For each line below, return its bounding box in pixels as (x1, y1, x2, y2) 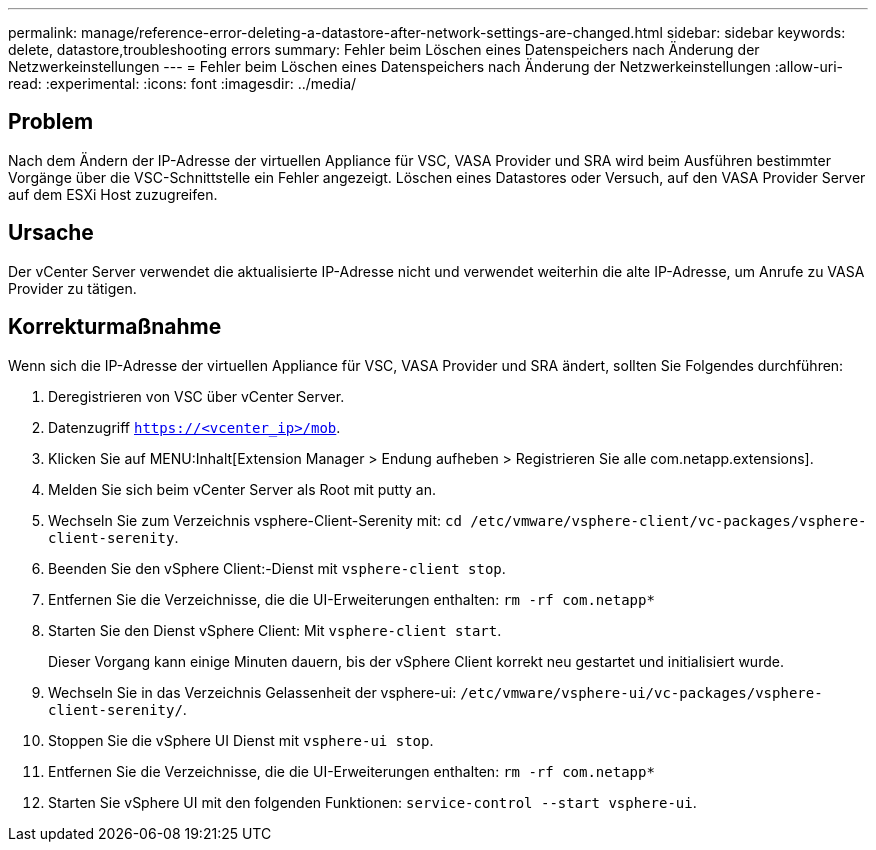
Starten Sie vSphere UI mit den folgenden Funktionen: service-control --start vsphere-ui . (48, 793, 697, 811)
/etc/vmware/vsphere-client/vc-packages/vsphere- (470, 512, 867, 529)
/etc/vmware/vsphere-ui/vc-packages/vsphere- (460, 684, 823, 701)
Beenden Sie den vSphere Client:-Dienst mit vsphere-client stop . (48, 559, 506, 577)
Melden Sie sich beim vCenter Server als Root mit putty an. (48, 480, 436, 498)
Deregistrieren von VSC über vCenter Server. (48, 387, 345, 405)
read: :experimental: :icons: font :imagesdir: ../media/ (8, 75, 357, 92)
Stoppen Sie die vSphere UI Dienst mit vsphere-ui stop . (48, 731, 434, 749)
